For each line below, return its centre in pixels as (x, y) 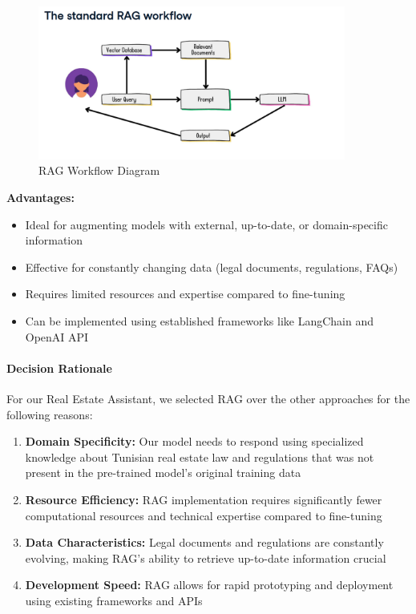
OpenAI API (57, 336)
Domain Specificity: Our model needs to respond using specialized (194, 441)
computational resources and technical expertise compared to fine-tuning (204, 515)
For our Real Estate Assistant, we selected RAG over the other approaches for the (208, 398)
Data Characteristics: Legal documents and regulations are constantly (204, 542)
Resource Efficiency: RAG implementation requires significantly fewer (204, 499)
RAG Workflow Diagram (99, 170)
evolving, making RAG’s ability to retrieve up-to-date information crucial (206, 557)
